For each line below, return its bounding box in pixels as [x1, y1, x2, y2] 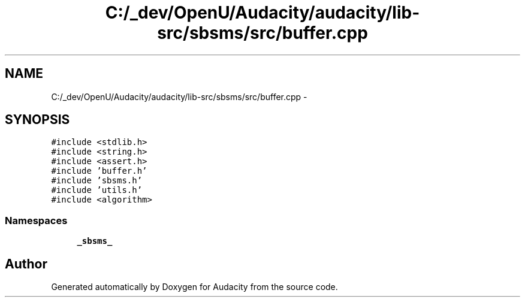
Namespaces [5, 214, 68, 226]
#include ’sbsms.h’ [51, 176, 143, 186]
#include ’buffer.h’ [51, 166, 147, 176]
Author [5, 256, 47, 271]
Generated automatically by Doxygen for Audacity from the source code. [51, 282, 338, 292]
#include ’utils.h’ [51, 185, 143, 195]
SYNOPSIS [5, 112, 70, 128]
